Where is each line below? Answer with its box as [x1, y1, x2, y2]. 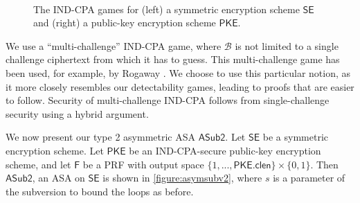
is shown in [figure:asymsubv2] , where [102, 170, 262, 185]
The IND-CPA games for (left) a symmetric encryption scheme [33, 1, 300, 16]
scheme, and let [6, 157, 71, 171]
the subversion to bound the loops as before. [6, 184, 194, 198]
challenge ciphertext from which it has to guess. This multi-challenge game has [6, 52, 340, 67]
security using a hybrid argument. [6, 106, 149, 121]
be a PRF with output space [82, 157, 204, 171]
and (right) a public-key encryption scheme [33, 15, 216, 30]
